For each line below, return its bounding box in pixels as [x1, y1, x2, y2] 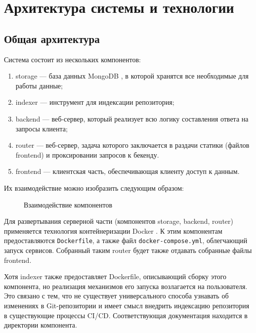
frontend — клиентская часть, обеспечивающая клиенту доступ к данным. [15, 166, 240, 176]
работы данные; [15, 80, 63, 90]
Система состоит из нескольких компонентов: [4, 54, 141, 64]
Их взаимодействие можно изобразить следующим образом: [4, 182, 184, 193]
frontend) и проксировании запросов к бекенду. [15, 149, 159, 160]
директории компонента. [4, 320, 77, 330]
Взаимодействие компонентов [24, 199, 113, 209]
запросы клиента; [15, 123, 68, 133]
